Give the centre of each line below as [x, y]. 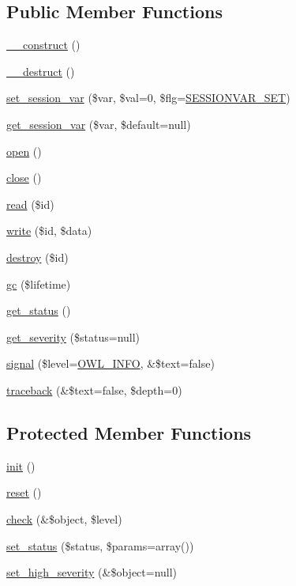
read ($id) [30, 204]
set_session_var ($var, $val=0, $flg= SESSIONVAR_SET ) [148, 98]
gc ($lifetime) [39, 284]
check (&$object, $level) [64, 518]
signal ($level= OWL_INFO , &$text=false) [111, 363]
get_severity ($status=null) [73, 336]
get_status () [39, 310]
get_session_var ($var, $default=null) [99, 124]
